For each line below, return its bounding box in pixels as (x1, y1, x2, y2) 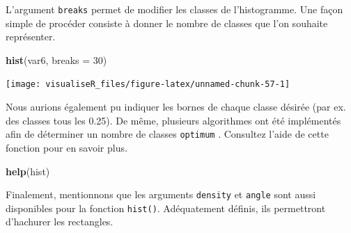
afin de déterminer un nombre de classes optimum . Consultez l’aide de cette (6, 127, 329, 141)
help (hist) (6, 163, 50, 178)
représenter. (6, 29, 56, 44)
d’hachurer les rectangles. (6, 214, 114, 229)
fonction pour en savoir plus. (6, 140, 127, 154)
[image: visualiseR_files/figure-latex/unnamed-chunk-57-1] (6, 79, 290, 90)
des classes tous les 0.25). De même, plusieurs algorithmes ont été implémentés (6, 113, 341, 127)
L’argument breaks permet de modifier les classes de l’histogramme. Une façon (6, 2, 343, 16)
